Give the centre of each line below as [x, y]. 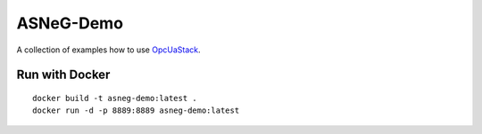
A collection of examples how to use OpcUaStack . [108, 50]
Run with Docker [63, 75]
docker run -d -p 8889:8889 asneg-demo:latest [136, 110]
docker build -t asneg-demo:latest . [115, 98]
